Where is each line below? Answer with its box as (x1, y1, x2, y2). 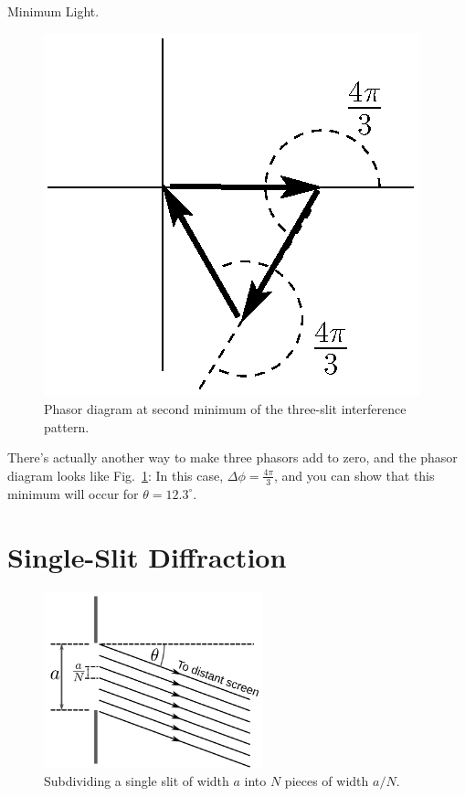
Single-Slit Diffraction (7, 537, 287, 575)
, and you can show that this (273, 465, 435, 484)
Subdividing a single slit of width (44, 770, 229, 790)
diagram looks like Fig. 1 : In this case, (7, 465, 224, 484)
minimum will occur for (7, 484, 139, 503)
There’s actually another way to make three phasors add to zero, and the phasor (7, 448, 458, 467)
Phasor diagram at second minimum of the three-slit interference (44, 399, 407, 419)
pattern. (44, 417, 90, 436)
